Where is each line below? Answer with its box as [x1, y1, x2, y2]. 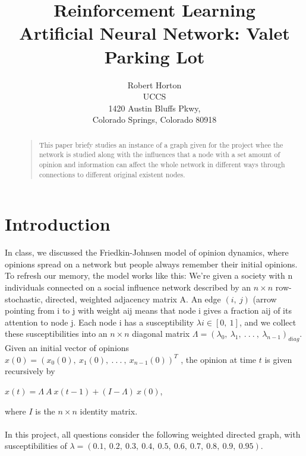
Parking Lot [104, 44, 205, 68]
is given [264, 353, 292, 365]
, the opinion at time [181, 353, 257, 365]
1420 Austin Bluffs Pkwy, [108, 101, 201, 114]
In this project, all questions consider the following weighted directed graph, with [5, 428, 301, 440]
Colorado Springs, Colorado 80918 [92, 113, 217, 126]
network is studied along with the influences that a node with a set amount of [39, 149, 280, 160]
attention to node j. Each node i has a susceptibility [5, 315, 194, 328]
